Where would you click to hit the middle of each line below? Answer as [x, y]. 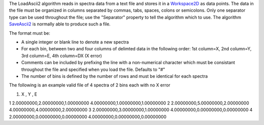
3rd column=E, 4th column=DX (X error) [62, 56]
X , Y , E [29, 94]
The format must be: [30, 33]
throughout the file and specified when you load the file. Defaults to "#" [93, 69]
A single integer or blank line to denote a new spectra [75, 42]
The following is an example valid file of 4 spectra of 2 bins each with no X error [90, 85]
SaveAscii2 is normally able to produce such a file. [60, 24]
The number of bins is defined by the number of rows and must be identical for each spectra [114, 76]
